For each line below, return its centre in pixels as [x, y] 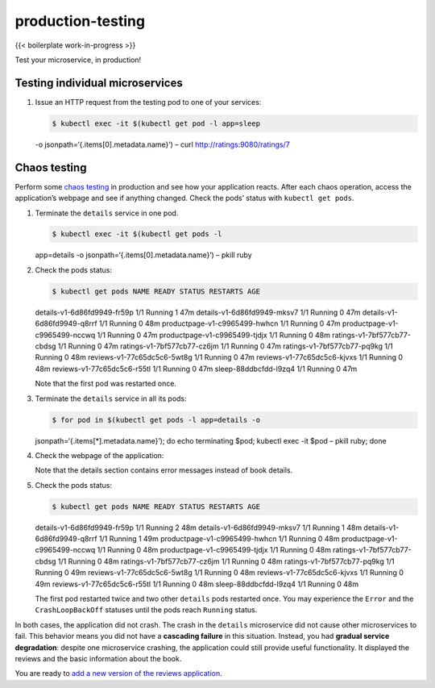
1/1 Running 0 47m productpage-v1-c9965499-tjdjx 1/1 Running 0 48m [213, 335]
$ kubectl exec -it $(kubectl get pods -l [137, 234]
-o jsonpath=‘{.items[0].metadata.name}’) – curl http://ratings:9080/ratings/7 [162, 144]
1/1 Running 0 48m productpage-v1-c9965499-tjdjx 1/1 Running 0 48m [214, 550]
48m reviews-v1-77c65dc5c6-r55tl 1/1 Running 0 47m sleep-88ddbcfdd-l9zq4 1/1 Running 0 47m [196, 369]
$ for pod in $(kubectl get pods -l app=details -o [156, 420]
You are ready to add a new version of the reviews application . [119, 673]
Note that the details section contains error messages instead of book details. [164, 470]
